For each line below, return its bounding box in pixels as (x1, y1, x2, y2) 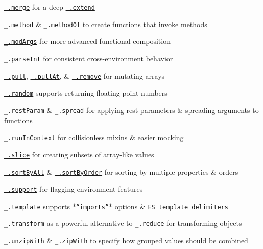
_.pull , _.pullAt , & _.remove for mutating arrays (4, 70, 165, 81)
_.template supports (4, 200, 70, 211)
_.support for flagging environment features (4, 184, 143, 194)
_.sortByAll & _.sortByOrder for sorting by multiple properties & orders (4, 166, 238, 177)
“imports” (76, 203, 109, 211)
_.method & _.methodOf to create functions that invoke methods (4, 18, 207, 29)
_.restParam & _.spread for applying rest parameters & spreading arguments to (4, 104, 259, 115)
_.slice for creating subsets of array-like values (4, 149, 154, 160)
